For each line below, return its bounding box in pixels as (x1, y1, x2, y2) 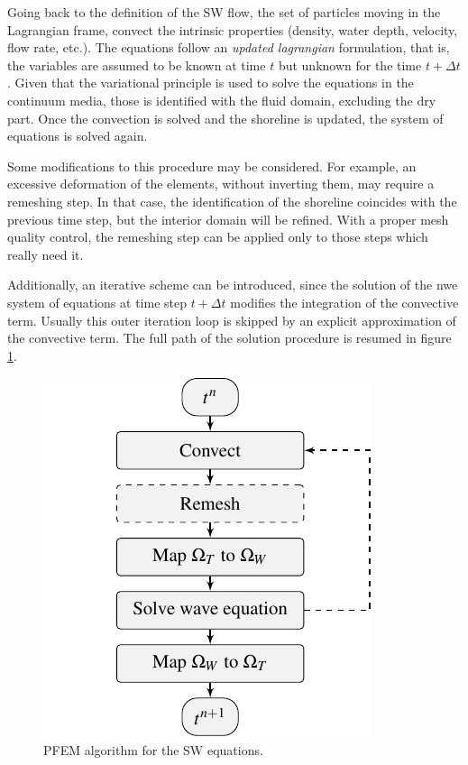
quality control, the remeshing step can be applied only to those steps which (7, 227, 428, 246)
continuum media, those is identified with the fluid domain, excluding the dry (7, 90, 436, 109)
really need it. (7, 244, 84, 263)
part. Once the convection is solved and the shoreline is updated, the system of (7, 108, 444, 127)
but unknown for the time (278, 55, 422, 74)
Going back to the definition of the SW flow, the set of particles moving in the (7, 3, 441, 21)
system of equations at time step (7, 292, 187, 311)
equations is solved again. (7, 126, 148, 145)
